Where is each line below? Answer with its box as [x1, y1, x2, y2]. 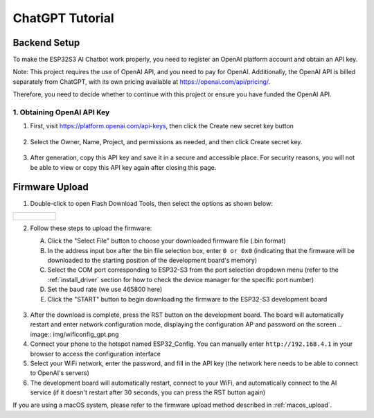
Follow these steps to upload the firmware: [30, 224, 152, 232]
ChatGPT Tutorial [12, 10, 114, 26]
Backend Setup [12, 37, 80, 49]
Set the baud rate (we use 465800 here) [47, 285, 163, 294]
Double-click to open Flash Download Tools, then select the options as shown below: [30, 200, 273, 208]
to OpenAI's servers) [30, 369, 89, 377]
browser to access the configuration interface [30, 349, 161, 358]
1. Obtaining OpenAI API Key [12, 107, 110, 117]
